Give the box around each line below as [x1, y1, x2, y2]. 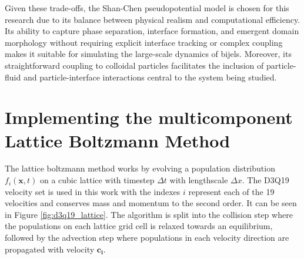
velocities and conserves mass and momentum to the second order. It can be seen [5, 197, 297, 209]
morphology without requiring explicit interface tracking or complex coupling [5, 36, 283, 48]
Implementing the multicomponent [5, 105, 293, 129]
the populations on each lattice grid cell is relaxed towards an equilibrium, [5, 220, 273, 232]
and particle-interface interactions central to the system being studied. [23, 70, 277, 83]
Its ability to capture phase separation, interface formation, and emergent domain [5, 25, 299, 37]
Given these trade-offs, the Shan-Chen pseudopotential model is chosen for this [5, 2, 289, 14]
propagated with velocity [5, 243, 95, 255]
